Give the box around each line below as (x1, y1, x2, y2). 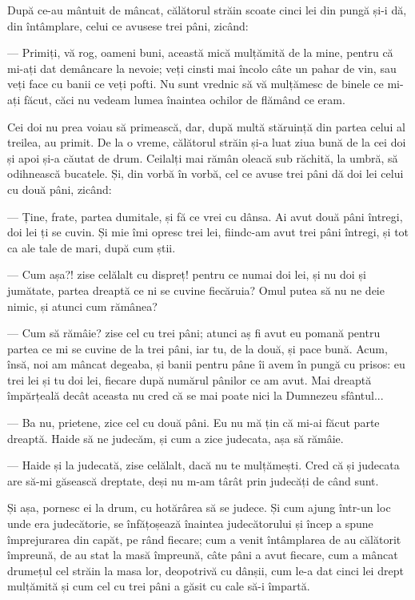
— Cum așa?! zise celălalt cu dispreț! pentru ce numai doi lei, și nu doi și (7, 266, 366, 283)
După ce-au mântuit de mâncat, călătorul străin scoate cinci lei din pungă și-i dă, (7, 2, 407, 18)
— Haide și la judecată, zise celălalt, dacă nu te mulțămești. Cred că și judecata (7, 457, 400, 473)
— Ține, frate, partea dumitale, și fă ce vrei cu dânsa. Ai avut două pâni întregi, (7, 207, 403, 224)
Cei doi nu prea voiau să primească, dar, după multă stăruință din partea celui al (7, 118, 405, 135)
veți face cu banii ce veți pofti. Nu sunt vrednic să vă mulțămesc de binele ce (7, 75, 384, 92)
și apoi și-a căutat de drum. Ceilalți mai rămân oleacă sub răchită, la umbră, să (7, 149, 398, 166)
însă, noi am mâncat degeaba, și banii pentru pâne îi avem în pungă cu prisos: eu (7, 356, 405, 372)
